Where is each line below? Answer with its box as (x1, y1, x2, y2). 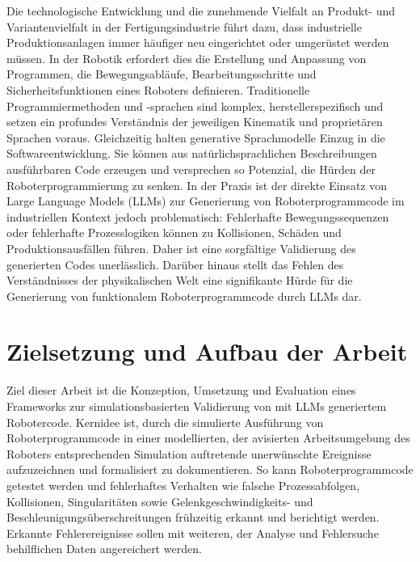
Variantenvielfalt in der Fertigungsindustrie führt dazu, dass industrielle (6, 18, 362, 35)
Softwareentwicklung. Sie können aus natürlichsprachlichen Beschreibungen (6, 145, 377, 162)
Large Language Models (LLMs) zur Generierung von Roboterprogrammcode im (6, 192, 405, 209)
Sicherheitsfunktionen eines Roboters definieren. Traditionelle (6, 81, 310, 98)
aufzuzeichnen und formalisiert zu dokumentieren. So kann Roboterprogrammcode (6, 461, 414, 478)
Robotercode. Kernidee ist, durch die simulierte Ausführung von (6, 413, 324, 430)
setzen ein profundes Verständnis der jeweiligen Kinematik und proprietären (6, 113, 383, 130)
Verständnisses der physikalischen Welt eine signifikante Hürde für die (6, 272, 353, 289)
